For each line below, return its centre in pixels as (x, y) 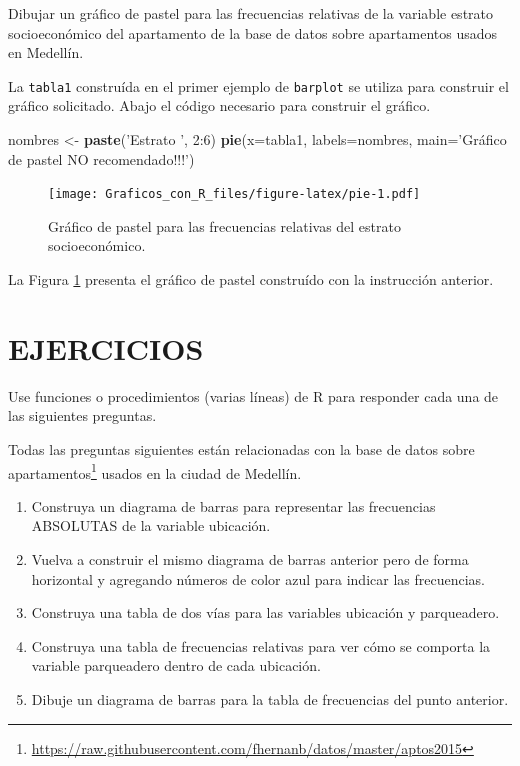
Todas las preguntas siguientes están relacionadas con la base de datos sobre (241, 448)
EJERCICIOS (106, 347)
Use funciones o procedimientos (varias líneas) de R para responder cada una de (253, 395)
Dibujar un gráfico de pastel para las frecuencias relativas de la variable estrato (251, 13)
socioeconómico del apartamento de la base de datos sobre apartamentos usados (253, 32)
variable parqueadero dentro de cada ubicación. (176, 665)
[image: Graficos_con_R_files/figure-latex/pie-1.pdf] (234, 194)
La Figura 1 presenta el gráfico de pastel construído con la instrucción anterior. (251, 279)
